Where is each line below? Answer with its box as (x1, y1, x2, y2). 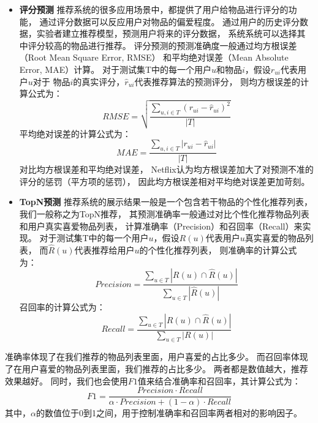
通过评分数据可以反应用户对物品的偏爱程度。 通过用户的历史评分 (39, 15, 300, 28)
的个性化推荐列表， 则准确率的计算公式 (139, 243, 297, 256)
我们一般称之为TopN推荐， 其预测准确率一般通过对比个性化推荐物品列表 (19, 207, 309, 220)
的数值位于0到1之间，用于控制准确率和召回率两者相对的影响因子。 (36, 406, 302, 419)
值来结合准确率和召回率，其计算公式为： (137, 374, 301, 387)
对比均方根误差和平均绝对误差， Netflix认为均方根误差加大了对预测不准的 (19, 163, 314, 176)
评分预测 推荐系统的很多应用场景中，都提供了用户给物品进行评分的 (19, 3, 289, 15)
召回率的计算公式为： (19, 301, 105, 313)
